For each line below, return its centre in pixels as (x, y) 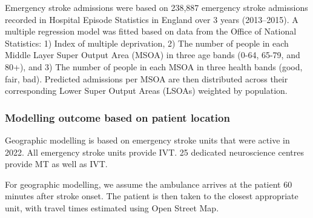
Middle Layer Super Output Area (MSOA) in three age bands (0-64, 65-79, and (153, 55)
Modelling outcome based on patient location (117, 117)
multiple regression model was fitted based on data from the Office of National (151, 31)
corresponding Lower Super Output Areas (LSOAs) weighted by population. (146, 91)
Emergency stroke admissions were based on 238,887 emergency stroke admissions (156, 7)
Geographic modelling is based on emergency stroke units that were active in (147, 140)
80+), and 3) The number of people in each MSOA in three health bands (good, (154, 66)
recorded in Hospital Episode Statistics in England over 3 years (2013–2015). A (152, 19)
